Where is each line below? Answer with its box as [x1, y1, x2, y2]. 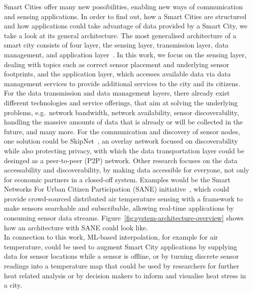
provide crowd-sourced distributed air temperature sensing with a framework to [4, 193, 243, 203]
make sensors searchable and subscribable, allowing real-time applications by [4, 203, 234, 213]
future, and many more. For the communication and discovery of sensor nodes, [4, 126, 240, 136]
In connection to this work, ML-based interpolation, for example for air [4, 232, 218, 242]
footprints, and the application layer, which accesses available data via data [4, 69, 231, 79]
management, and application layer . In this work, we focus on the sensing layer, [4, 49, 247, 59]
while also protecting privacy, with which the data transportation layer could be [4, 145, 244, 155]
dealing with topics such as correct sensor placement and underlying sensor [4, 59, 229, 69]
